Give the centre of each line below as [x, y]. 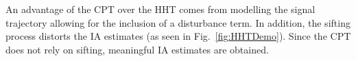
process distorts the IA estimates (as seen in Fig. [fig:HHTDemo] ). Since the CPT [178, 36]
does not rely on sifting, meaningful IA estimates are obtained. [137, 49]
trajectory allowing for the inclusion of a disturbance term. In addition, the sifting [178, 22]
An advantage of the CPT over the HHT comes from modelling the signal [161, 9]
